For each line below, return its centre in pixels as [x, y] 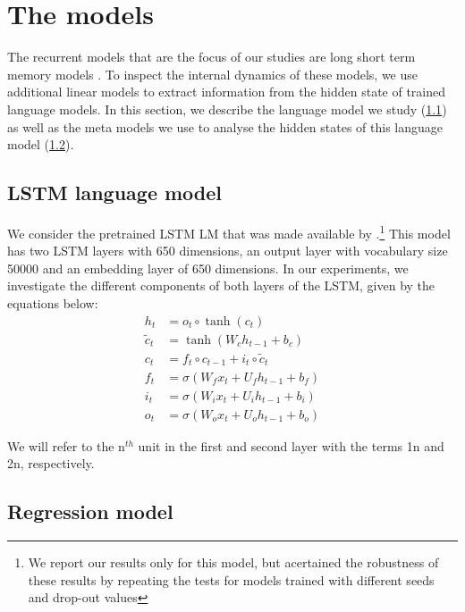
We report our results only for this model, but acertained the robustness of [233, 562]
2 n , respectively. [51, 463]
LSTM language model [115, 193]
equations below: [53, 302]
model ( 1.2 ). [41, 144]
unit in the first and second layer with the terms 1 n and [291, 445]
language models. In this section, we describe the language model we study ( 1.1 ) [227, 109]
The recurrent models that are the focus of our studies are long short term [211, 57]
